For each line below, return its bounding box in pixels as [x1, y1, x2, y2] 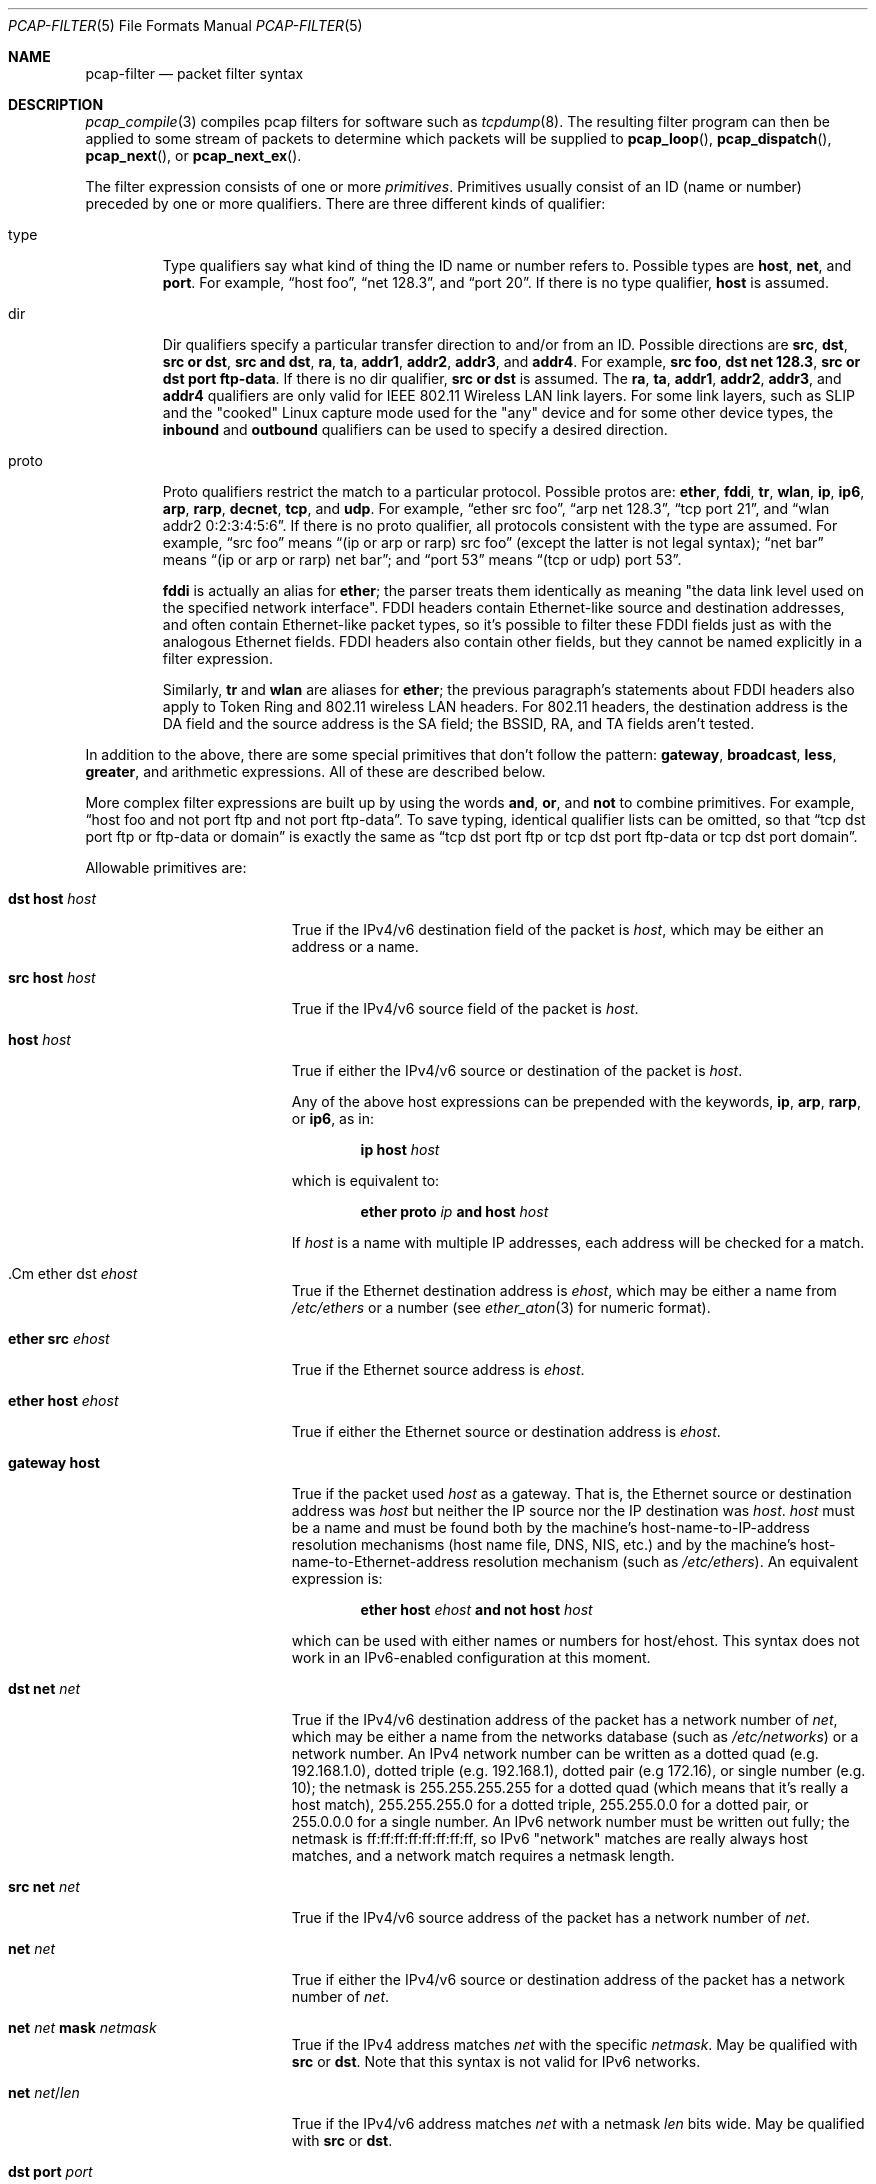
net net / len [8, 2084, 80, 2101]
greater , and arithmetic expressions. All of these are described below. [85, 763, 546, 780]
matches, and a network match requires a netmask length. [291, 1847, 675, 1864]
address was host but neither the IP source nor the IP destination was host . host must [291, 1502, 855, 1519]
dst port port [8, 2163, 93, 2180]
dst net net [8, 1680, 81, 1697]
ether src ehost [8, 1330, 110, 1347]
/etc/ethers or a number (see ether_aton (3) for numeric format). [291, 1299, 711, 1316]
